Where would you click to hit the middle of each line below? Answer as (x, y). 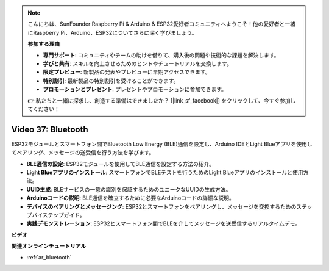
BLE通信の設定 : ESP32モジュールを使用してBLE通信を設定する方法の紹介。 (121, 164)
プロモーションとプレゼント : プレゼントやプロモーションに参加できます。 (135, 89)
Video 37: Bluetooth (50, 129)
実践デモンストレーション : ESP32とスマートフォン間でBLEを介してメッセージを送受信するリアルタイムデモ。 (164, 223)
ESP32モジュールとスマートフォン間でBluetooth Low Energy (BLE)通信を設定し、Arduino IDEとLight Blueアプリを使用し (162, 144)
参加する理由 (44, 44)
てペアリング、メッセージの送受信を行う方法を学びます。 (83, 153)
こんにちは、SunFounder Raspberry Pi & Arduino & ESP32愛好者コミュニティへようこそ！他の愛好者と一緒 (161, 24)
